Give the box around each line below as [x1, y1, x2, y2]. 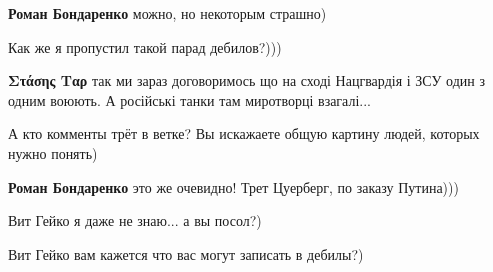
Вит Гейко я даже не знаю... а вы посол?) [8, 210, 262, 231]
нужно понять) [8, 142, 98, 163]
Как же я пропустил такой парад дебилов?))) [8, 36, 282, 57]
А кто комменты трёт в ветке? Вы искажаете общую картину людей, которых [8, 123, 480, 144]
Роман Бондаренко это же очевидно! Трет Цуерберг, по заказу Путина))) [8, 176, 459, 197]
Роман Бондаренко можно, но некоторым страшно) [8, 3, 327, 23]
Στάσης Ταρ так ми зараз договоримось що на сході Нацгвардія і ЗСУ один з [8, 70, 485, 91]
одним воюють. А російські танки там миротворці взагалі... [8, 89, 372, 110]
